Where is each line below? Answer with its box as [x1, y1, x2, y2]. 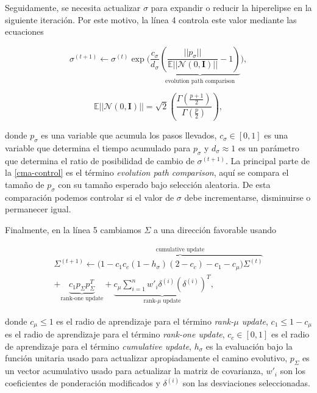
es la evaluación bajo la [205, 339, 293, 352]
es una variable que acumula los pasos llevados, [41, 129, 217, 142]
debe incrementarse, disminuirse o [184, 190, 311, 203]
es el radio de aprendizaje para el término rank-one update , [5, 328, 225, 341]
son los [280, 364, 306, 377]
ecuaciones [5, 25, 44, 38]
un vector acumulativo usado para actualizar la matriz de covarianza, [5, 364, 263, 377]
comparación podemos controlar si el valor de [5, 190, 174, 203]
